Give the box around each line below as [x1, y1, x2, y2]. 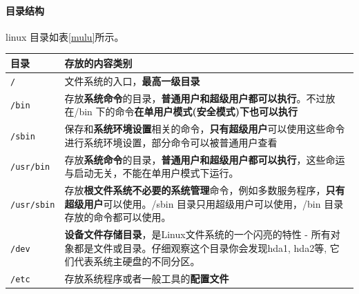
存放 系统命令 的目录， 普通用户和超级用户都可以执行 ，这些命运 [64, 152, 345, 166]
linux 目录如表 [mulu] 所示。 [6, 29, 124, 43]
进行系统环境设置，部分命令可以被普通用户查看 [64, 135, 278, 149]
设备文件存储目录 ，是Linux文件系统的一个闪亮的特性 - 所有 [64, 226, 331, 241]
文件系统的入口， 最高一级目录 [64, 73, 200, 88]
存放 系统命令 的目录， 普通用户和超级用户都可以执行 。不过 [64, 90, 326, 105]
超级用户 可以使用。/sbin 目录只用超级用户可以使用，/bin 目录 [64, 196, 344, 210]
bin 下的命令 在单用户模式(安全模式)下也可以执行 [79, 104, 298, 119]
